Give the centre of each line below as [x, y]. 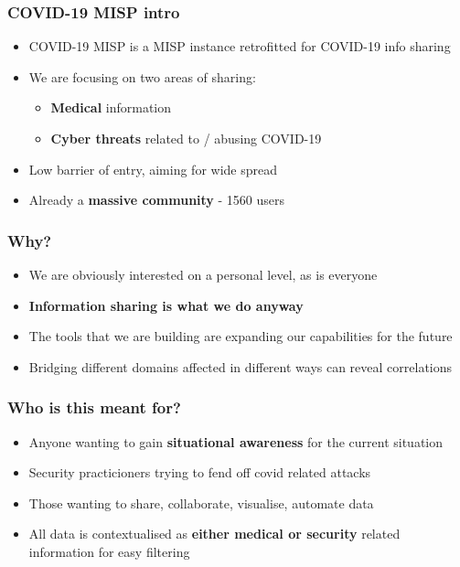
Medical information [111, 107]
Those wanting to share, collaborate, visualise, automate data [201, 503]
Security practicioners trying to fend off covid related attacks [200, 472]
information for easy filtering [109, 551]
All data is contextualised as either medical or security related [214, 534]
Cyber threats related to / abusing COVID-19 [186, 138]
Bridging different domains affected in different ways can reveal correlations [241, 366]
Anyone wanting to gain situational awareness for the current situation [236, 441]
